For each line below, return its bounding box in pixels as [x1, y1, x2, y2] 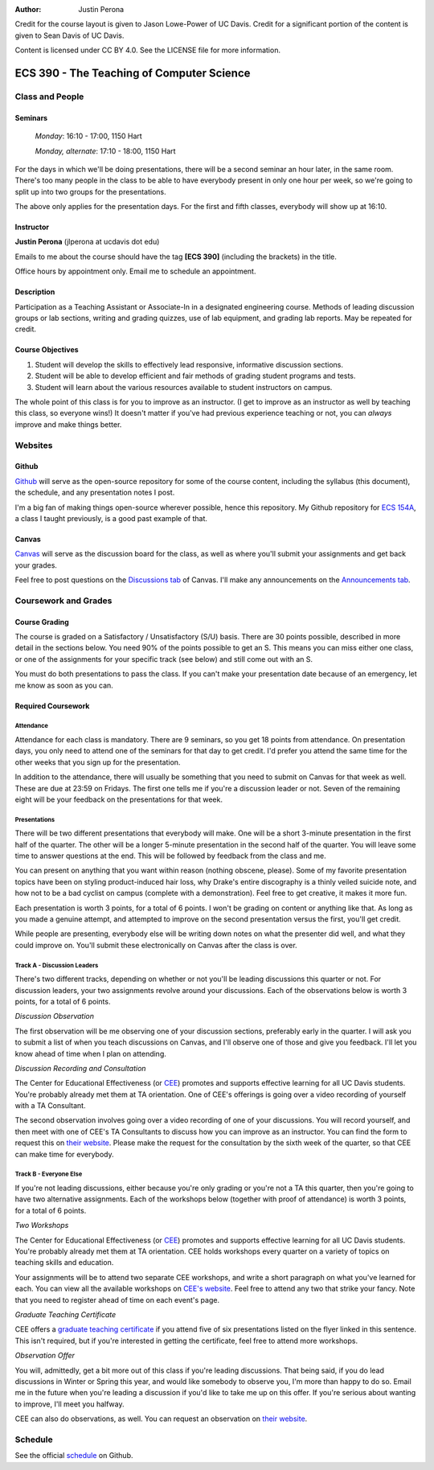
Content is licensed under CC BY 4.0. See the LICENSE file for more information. [14, 45, 281, 55]
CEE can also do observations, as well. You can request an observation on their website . [14, 1414, 308, 1423]
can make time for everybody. [14, 1149, 114, 1159]
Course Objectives [14, 345, 80, 355]
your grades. [14, 560, 58, 570]
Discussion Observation [14, 1012, 95, 1021]
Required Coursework [14, 700, 90, 711]
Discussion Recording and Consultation [14, 1063, 146, 1073]
